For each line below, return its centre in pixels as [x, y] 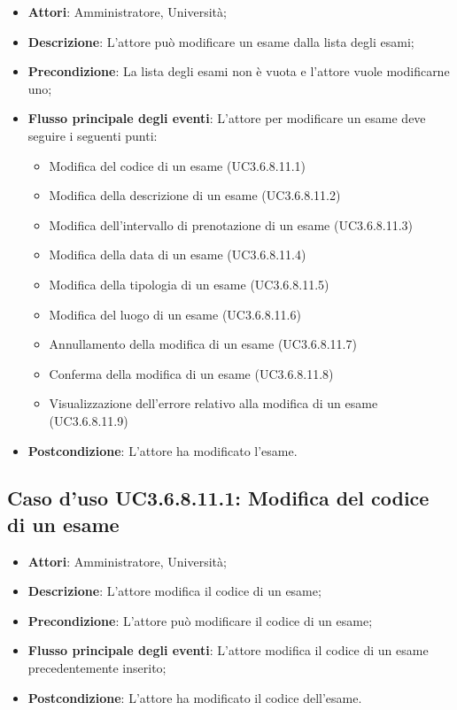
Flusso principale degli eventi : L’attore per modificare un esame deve [227, 118]
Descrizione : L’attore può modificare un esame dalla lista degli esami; [221, 41]
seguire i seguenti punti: [93, 135]
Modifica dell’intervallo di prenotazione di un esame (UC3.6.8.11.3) [231, 224]
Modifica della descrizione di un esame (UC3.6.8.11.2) [195, 195]
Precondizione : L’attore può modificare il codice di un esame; [200, 620]
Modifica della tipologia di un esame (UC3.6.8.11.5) [189, 284]
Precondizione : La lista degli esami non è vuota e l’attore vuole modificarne [239, 71]
